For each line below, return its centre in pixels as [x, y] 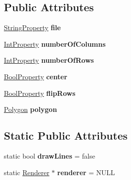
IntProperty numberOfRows [49, 60]
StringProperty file [33, 27]
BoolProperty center [36, 76]
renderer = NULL [86, 172]
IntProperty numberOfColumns [55, 44]
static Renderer [27, 172]
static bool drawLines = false [49, 155]
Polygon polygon [31, 109]
